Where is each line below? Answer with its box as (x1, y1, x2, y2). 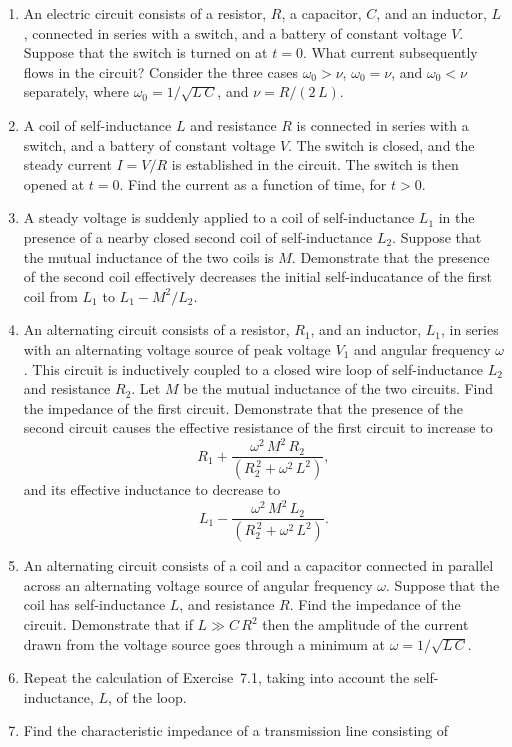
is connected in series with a (296, 114, 469, 135)
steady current (23, 154, 112, 175)
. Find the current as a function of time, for (119, 173, 387, 194)
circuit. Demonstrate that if (23, 614, 193, 635)
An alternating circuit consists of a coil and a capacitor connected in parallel (23, 555, 494, 576)
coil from (23, 285, 78, 306)
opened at (23, 173, 85, 194)
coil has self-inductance (23, 594, 166, 615)
